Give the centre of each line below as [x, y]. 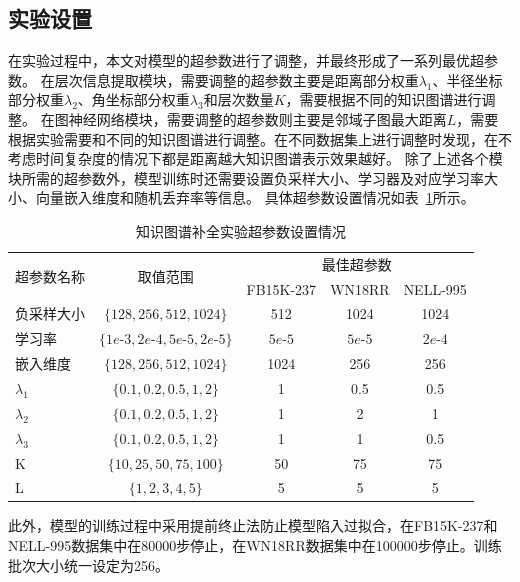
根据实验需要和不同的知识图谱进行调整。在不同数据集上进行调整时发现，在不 [260, 138]
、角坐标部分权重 [133, 99]
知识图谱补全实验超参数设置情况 [240, 230]
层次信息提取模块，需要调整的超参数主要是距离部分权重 [236, 79]
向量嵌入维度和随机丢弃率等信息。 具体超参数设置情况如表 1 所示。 [255, 197]
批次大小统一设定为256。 [88, 564]
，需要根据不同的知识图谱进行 [383, 99]
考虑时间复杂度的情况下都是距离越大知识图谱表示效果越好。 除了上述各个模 [255, 158]
